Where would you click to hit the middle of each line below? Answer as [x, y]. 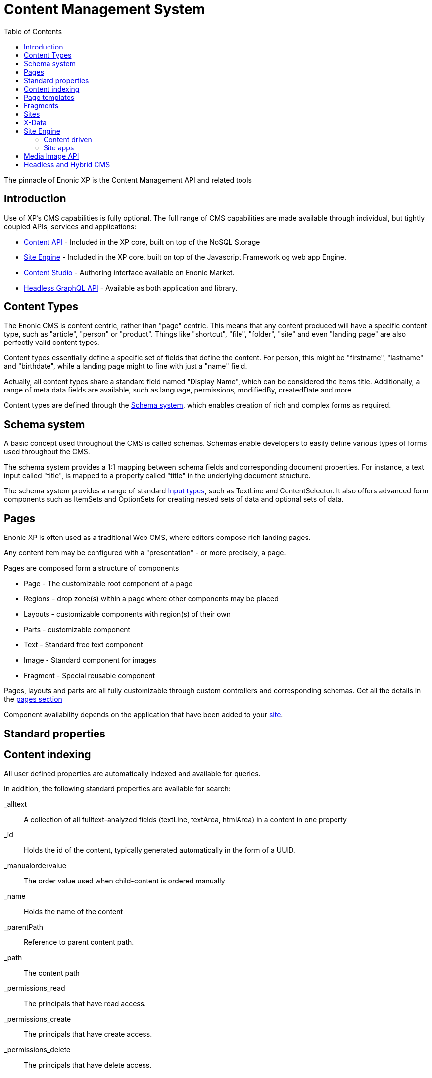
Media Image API [51, 156]
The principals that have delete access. [88, 1065]
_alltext [16, 804]
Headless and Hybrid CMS [67, 164]
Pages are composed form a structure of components [92, 568]
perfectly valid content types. [52, 343]
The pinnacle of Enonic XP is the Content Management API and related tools [128, 180]
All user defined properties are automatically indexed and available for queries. [132, 774]
